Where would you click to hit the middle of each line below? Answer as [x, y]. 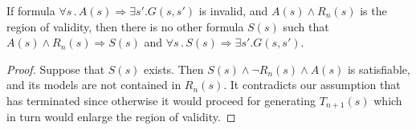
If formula [31, 10]
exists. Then [174, 69]
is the [373, 10]
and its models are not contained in [94, 85]
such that [306, 26]
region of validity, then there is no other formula [125, 26]
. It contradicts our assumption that [312, 85]
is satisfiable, [379, 69]
